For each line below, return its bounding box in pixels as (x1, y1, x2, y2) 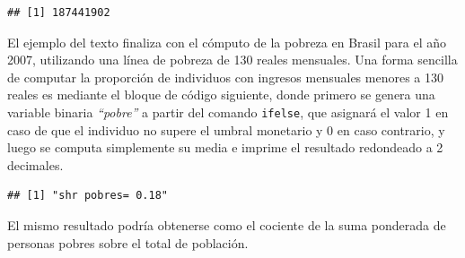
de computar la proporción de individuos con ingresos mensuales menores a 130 (7, 67, 443, 86)
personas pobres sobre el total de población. (7, 233, 249, 252)
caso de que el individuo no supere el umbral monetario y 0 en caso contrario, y (7, 120, 445, 139)
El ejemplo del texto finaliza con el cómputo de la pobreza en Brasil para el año (7, 32, 447, 51)
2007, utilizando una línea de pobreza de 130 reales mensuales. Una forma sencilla (7, 50, 458, 69)
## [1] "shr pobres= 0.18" (7, 189, 168, 202)
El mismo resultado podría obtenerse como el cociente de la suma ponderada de (7, 216, 446, 234)
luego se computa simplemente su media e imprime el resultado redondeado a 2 (7, 138, 443, 157)
